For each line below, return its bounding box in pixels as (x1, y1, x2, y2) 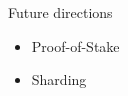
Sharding (31, 69, 87, 90)
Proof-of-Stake (31, 35, 120, 56)
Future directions (8, 2, 113, 22)
